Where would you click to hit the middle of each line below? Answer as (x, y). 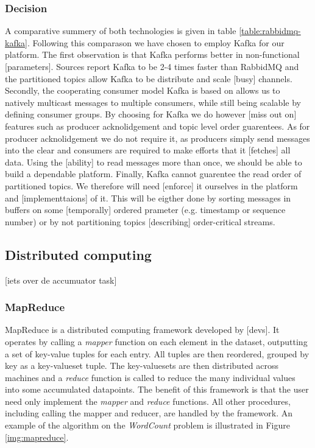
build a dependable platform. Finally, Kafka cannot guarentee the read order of (153, 174)
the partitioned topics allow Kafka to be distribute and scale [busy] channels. (149, 78)
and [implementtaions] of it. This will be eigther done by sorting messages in (148, 198)
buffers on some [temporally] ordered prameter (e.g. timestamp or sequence (145, 210)
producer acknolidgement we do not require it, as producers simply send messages (157, 138)
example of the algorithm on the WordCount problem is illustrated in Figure (147, 425)
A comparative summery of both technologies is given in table (121, 31)
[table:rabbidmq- (270, 31)
